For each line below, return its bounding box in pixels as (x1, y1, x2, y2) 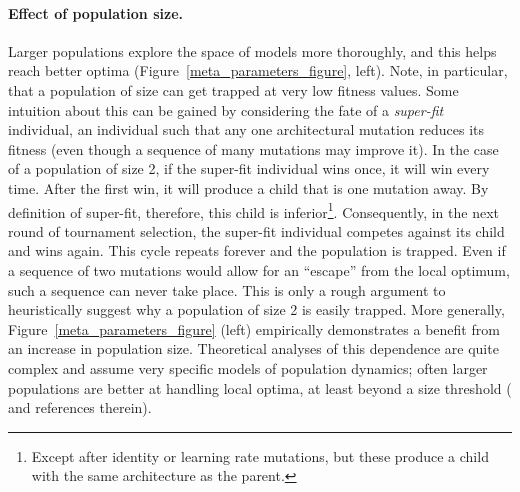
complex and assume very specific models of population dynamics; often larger (8, 357, 488, 378)
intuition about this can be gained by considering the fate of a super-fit (8, 99, 444, 120)
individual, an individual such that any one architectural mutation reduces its (8, 119, 485, 140)
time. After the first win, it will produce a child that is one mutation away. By (8, 177, 489, 198)
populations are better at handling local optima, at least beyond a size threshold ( (8, 377, 512, 398)
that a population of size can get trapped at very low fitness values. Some (8, 79, 459, 100)
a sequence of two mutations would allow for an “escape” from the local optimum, (8, 259, 510, 280)
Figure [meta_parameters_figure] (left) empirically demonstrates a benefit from (8, 318, 500, 339)
